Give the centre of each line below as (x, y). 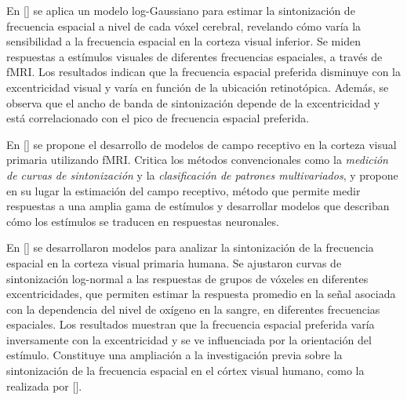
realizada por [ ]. (44, 385)
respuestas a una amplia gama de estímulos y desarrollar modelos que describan (198, 206)
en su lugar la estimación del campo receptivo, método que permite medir (184, 190)
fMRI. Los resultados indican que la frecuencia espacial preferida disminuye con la (203, 72)
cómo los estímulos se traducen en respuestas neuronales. (143, 221)
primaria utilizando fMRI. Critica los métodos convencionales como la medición (197, 160)
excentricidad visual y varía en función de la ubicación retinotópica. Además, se (198, 87)
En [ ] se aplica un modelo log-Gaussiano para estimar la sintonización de (181, 10)
